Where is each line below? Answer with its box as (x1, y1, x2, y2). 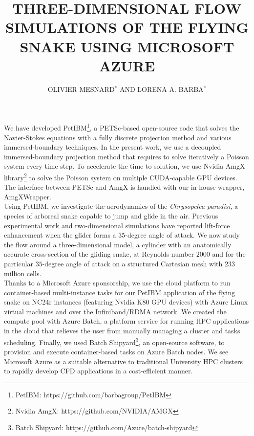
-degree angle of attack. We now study (125, 230, 240, 240)
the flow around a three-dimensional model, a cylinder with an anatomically (4, 239, 232, 249)
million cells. (4, 268, 42, 278)
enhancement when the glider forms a (4, 230, 116, 240)
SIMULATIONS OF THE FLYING (5, 17, 249, 37)
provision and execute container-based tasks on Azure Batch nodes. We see (4, 346, 229, 356)
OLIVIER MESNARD (47, 84, 115, 94)
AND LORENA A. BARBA (119, 84, 204, 94)
